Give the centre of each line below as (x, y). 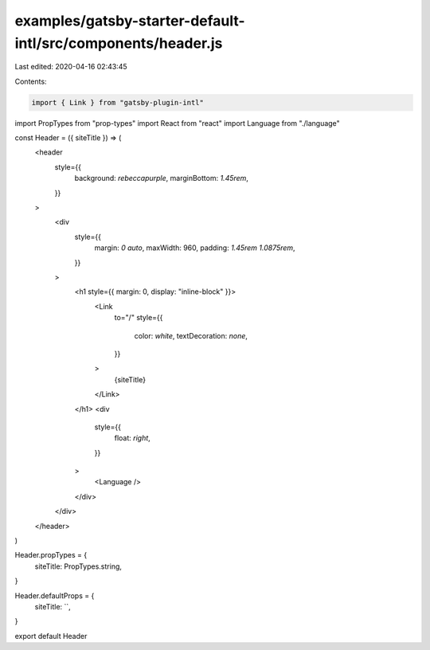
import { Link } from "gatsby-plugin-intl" (118, 102)
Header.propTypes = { (51, 555)
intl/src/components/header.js (119, 43)
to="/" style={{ (139, 318)
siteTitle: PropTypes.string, (78, 566)
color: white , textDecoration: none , (191, 335)
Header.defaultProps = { (55, 595)
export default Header (51, 636)
